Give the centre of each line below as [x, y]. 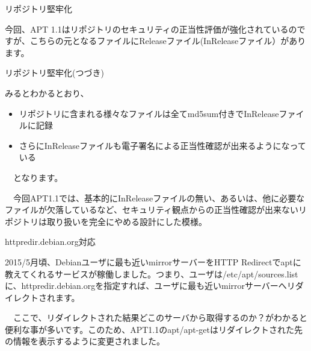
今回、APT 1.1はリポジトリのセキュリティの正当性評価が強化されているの [151, 29]
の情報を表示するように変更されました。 [85, 341]
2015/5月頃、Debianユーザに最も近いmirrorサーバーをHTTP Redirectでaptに [153, 261]
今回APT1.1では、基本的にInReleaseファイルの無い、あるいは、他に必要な [159, 198]
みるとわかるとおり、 [47, 93]
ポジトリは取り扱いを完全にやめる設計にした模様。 [106, 221]
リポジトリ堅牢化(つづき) [54, 73]
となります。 [38, 177]
